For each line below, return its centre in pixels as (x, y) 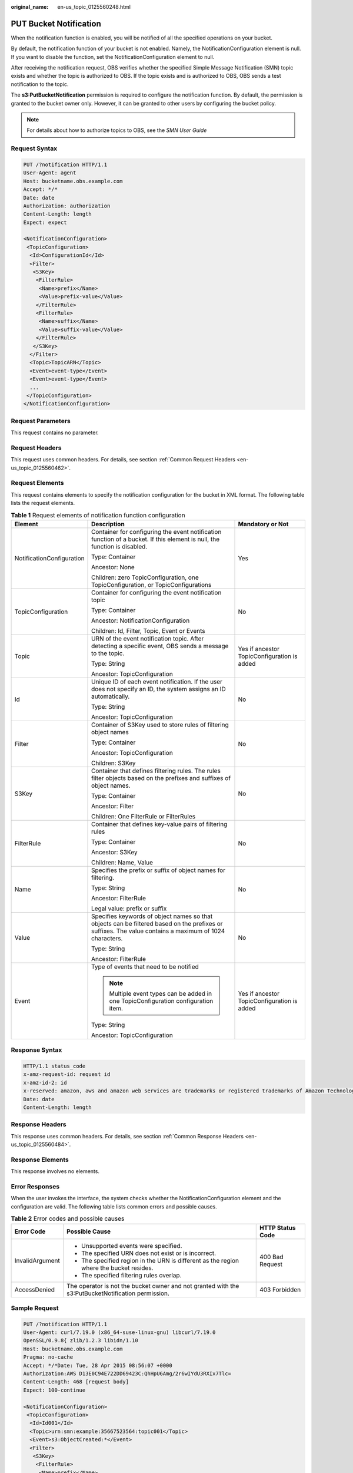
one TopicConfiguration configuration (161, 1000)
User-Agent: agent (50, 173)
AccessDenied (35, 1289)
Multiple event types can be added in (161, 993)
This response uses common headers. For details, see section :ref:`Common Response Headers (127, 1136)
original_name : (30, 7)
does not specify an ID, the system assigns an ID (159, 689)
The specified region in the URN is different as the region (160, 1260)
